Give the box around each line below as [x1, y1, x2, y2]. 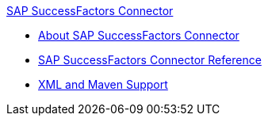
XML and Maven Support [38, 78, 168, 91]
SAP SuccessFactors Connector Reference [38, 53, 262, 67]
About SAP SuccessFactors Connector [38, 29, 239, 42]
